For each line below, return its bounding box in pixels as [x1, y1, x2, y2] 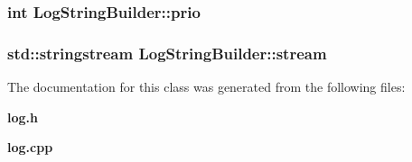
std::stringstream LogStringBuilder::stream [7, 41, 327, 64]
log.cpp [7, 138, 53, 157]
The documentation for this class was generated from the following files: [7, 77, 406, 96]
